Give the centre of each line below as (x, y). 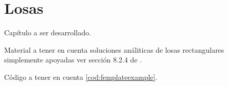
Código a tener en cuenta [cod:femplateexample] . (81, 77)
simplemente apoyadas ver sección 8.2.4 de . (73, 60)
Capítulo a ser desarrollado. (48, 33)
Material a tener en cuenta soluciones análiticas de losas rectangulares (114, 49)
